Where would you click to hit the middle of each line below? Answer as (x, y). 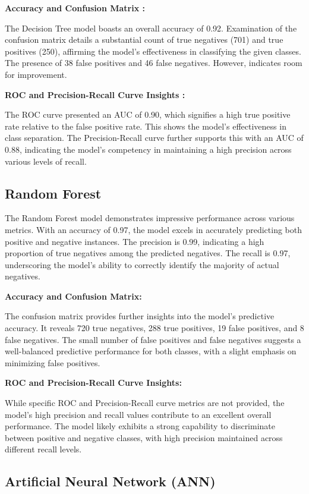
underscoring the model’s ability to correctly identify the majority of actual (142, 264)
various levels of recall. (46, 161)
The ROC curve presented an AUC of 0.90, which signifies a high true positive (148, 114)
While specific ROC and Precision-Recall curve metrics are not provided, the (145, 403)
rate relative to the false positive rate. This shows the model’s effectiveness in (146, 126)
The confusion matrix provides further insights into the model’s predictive (140, 316)
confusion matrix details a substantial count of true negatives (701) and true (144, 40)
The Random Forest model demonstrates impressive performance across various (150, 218)
